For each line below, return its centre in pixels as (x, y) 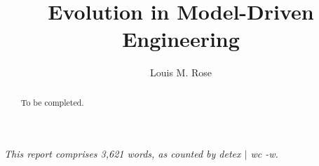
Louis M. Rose (181, 72)
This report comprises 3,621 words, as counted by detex (123, 154)
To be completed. (52, 102)
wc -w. (264, 154)
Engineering (181, 39)
